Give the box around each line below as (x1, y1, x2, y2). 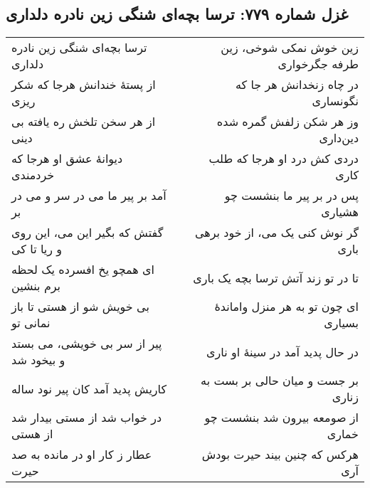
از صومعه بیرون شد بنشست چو (204, 409, 359, 426)
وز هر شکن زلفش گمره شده (216, 113, 359, 130)
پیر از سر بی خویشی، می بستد (11, 335, 162, 352)
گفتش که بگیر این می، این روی (11, 224, 164, 241)
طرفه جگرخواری (277, 55, 359, 73)
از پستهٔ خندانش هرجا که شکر (11, 76, 156, 93)
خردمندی (11, 166, 55, 184)
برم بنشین (11, 277, 61, 295)
